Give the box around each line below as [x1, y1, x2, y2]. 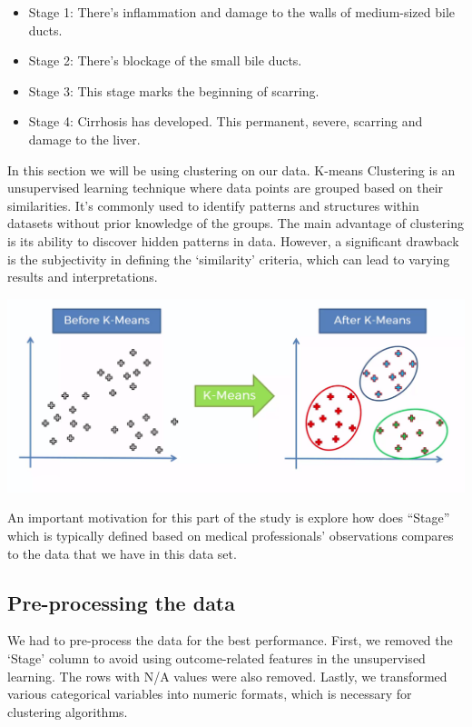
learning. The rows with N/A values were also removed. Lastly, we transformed [7, 666, 447, 685]
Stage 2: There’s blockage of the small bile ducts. [28, 51, 302, 70]
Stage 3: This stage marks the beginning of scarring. [28, 81, 320, 100]
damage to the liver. [28, 129, 141, 148]
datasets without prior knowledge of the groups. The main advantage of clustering [7, 214, 464, 233]
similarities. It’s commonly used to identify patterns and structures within [7, 195, 419, 214]
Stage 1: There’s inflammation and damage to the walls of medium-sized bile [28, 3, 456, 21]
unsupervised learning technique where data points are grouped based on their [7, 178, 444, 197]
